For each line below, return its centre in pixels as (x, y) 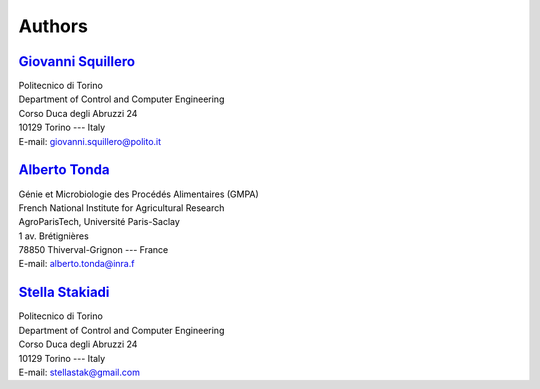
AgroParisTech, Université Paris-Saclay (99, 222)
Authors (53, 26)
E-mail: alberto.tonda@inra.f (76, 264)
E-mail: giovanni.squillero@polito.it (90, 141)
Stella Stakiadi (64, 292)
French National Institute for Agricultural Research (121, 207)
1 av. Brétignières (53, 236)
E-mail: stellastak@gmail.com (79, 372)
